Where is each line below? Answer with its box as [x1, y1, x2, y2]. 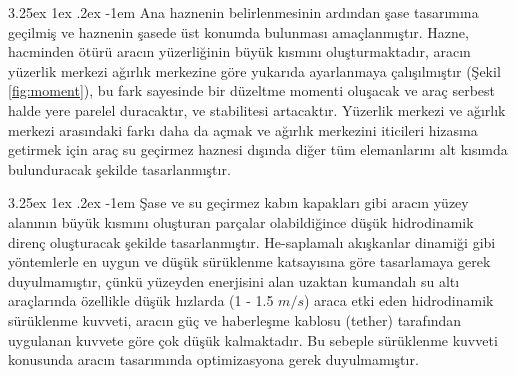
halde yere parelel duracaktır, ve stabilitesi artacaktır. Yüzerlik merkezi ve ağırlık [8, 99, 506, 120]
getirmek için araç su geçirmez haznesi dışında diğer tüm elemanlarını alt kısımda [8, 139, 508, 160]
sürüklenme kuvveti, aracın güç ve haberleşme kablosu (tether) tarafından [8, 309, 462, 330]
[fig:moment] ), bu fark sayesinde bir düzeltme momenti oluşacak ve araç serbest [8, 80, 496, 101]
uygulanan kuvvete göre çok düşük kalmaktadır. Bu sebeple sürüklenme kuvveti [8, 329, 498, 350]
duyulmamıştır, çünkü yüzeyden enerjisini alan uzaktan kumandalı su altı [8, 270, 460, 291]
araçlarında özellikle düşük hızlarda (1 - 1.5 [8, 290, 274, 311]
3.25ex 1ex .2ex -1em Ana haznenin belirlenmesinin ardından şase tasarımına [8, 2, 479, 22]
